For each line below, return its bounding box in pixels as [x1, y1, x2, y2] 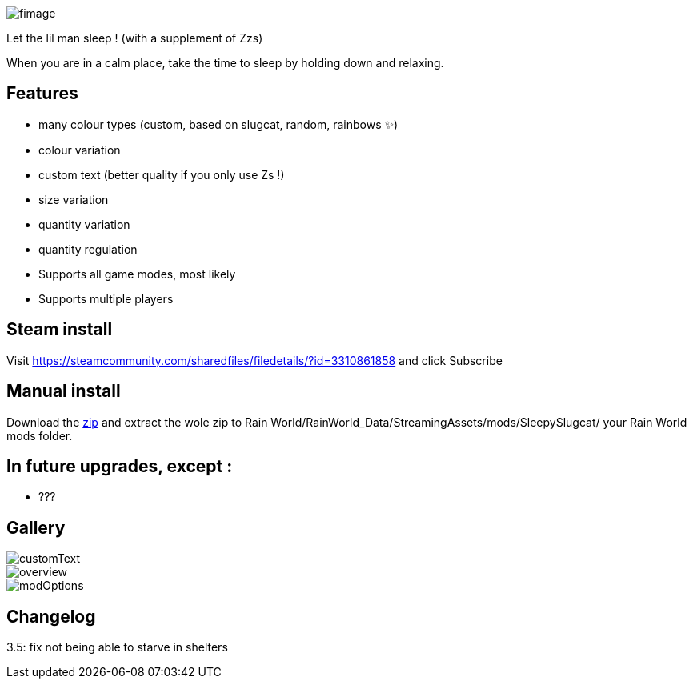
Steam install [6, 319, 113, 340]
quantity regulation [38, 242, 138, 256]
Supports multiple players [38, 291, 174, 306]
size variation [38, 192, 109, 206]
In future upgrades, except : [6, 455, 233, 476]
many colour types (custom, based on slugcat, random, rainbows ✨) [38, 117, 399, 131]
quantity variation [38, 217, 130, 231]
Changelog [6, 606, 96, 627]
